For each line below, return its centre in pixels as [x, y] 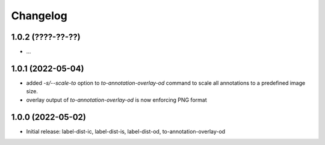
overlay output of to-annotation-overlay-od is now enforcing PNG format [116, 100]
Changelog [39, 16]
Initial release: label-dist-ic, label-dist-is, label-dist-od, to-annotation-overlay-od [126, 131]
